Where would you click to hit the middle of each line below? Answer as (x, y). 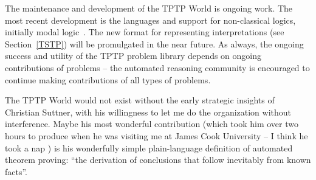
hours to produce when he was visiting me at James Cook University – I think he (156, 135)
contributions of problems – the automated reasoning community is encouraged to (157, 67)
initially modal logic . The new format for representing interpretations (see (145, 32)
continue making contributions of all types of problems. (108, 79)
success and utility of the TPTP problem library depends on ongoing (133, 56)
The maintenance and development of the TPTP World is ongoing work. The (149, 8)
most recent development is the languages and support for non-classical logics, (150, 20)
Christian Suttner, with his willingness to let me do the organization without (148, 112)
